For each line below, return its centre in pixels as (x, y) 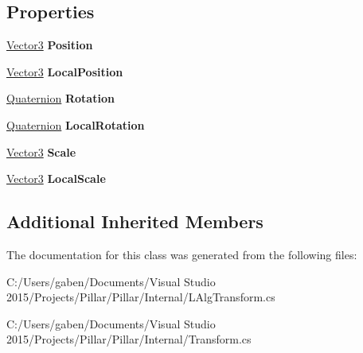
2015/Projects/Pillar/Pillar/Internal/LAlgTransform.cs (141, 297)
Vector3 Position (50, 45)
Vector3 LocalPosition (65, 71)
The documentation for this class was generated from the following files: (182, 254)
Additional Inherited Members (135, 221)
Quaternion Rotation (60, 98)
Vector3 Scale (41, 151)
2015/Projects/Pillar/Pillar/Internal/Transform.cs (129, 339)
